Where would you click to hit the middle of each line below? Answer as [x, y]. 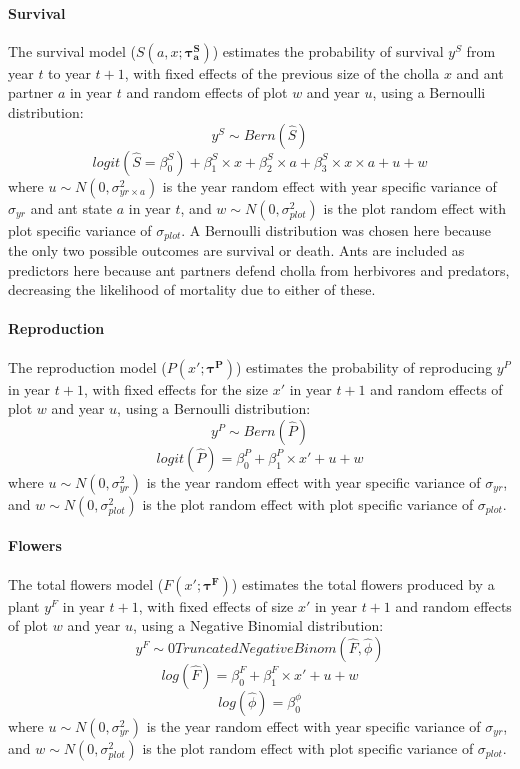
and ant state [71, 207]
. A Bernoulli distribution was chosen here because [336, 229]
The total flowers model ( [86, 583]
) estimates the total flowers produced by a [363, 583]
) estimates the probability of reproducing [364, 366]
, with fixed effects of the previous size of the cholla [282, 72]
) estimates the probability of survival [328, 50]
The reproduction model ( [87, 366]
